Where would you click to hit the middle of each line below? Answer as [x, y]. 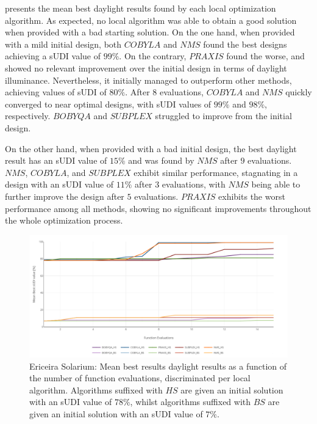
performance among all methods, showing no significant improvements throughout [158, 208]
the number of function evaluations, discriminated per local [140, 378]
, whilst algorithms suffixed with [191, 402]
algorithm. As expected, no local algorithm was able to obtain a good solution [151, 20]
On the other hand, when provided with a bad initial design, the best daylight [151, 148]
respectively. [28, 116]
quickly [299, 92]
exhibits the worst [252, 196]
